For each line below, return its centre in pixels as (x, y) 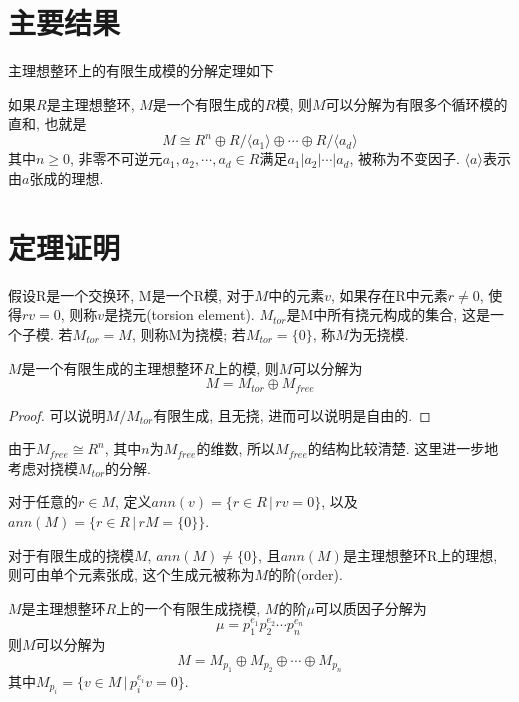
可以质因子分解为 (370, 607)
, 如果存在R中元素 (389, 294)
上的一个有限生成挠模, (188, 607)
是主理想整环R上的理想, (420, 554)
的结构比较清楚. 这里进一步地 (403, 448)
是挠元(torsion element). (179, 314)
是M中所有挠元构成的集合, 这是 (388, 314)
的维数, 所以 (236, 448)
